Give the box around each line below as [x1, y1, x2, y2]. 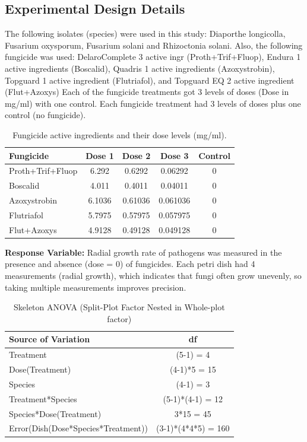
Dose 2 [122, 149, 151, 161]
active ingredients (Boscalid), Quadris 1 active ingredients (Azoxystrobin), [5, 62, 275, 74]
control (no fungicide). [5, 109, 86, 121]
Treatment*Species [9, 392, 77, 405]
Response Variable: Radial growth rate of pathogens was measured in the [5, 246, 282, 258]
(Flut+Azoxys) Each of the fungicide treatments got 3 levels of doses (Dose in [5, 85, 289, 98]
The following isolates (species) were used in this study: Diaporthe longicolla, [5, 27, 286, 40]
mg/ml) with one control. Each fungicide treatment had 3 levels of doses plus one [5, 97, 301, 109]
